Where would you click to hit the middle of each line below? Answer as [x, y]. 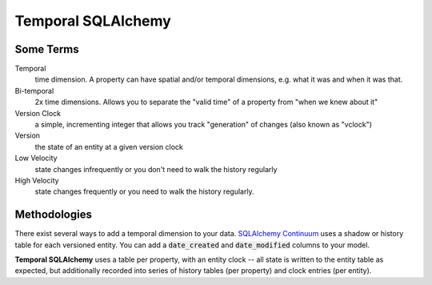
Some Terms [47, 49]
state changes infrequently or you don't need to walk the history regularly [156, 169]
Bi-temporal [34, 90]
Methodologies [53, 215]
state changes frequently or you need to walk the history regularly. [145, 191]
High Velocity [37, 180]
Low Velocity [36, 158]
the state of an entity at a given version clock [109, 147]
